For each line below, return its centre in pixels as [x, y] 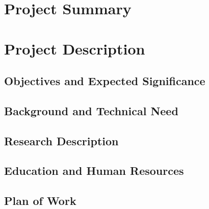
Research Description [61, 140]
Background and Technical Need [91, 110]
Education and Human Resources [94, 171]
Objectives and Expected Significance [105, 81]
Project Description [75, 48]
